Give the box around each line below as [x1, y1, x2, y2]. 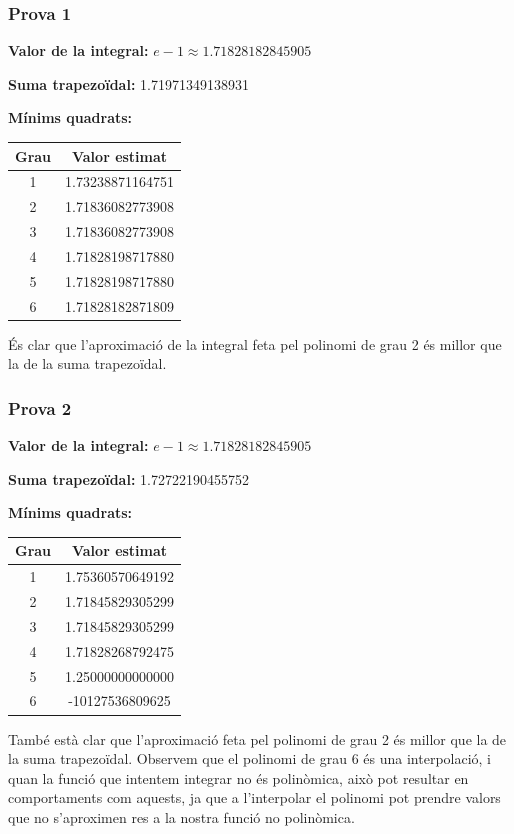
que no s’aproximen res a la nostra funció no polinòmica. [8, 806, 355, 827]
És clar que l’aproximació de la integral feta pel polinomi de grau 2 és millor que [8, 333, 502, 354]
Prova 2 [8, 395, 72, 420]
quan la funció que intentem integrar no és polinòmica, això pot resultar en [8, 767, 469, 788]
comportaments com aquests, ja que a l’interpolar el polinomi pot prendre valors [8, 787, 501, 808]
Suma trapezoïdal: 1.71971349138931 [8, 73, 249, 94]
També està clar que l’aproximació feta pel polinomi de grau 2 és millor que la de [8, 728, 507, 749]
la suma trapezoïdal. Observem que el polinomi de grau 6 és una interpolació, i [8, 748, 491, 769]
